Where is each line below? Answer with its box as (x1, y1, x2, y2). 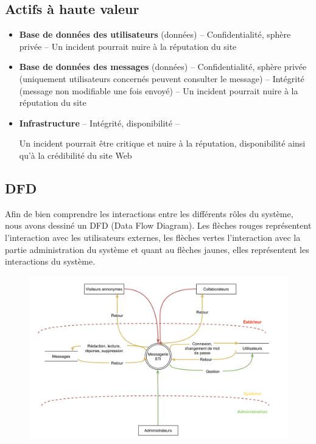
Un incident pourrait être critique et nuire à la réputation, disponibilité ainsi (19, 137, 306, 150)
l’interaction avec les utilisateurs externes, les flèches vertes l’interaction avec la (5, 231, 301, 243)
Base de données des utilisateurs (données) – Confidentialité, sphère (19, 28, 291, 41)
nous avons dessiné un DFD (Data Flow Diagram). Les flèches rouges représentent (5, 219, 312, 232)
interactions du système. (5, 255, 96, 268)
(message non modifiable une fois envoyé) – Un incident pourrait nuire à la (19, 84, 298, 97)
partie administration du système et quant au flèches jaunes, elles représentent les (5, 243, 309, 255)
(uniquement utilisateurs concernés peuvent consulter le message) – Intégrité (19, 72, 304, 85)
